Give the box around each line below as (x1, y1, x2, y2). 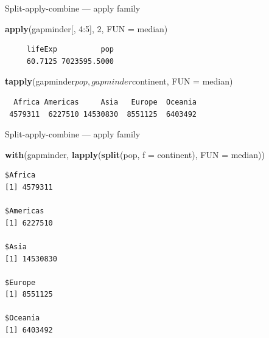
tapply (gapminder (5, 75, 75, 88)
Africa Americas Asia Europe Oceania (13, 97, 197, 106)
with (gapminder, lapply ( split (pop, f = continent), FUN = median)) (5, 148, 265, 160)
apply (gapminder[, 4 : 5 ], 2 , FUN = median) (5, 22, 168, 35)
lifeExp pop (26, 45, 114, 54)
